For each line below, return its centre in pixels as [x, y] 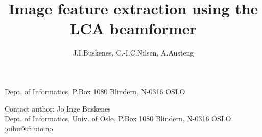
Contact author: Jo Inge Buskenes [58, 108]
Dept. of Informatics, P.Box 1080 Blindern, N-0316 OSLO [95, 91]
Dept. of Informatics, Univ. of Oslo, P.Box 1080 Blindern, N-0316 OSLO [118, 118]
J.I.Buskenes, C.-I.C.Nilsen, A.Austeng [133, 53]
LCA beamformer [133, 28]
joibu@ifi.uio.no [29, 128]
